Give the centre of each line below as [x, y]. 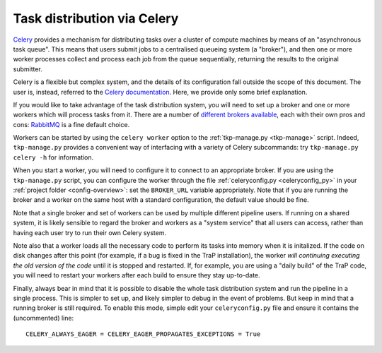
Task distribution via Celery [96, 18]
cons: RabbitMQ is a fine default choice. [71, 124]
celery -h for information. [53, 157]
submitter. [28, 69]
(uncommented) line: [44, 318]
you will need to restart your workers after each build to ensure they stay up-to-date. [137, 275]
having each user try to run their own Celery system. [90, 232]
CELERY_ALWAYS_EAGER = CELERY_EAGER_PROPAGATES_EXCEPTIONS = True [143, 334]
